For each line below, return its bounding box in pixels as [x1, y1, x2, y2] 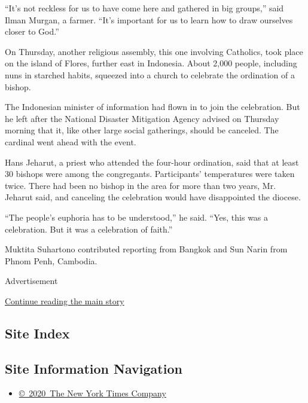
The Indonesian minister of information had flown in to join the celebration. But [5, 100, 300, 113]
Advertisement [5, 274, 58, 287]
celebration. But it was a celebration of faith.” [5, 222, 173, 235]
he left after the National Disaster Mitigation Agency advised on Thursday [5, 112, 279, 124]
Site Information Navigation [5, 359, 182, 377]
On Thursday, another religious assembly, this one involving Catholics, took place [5, 45, 303, 57]
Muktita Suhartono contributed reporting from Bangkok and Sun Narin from [5, 243, 288, 255]
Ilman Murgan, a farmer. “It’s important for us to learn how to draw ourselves [5, 13, 293, 26]
